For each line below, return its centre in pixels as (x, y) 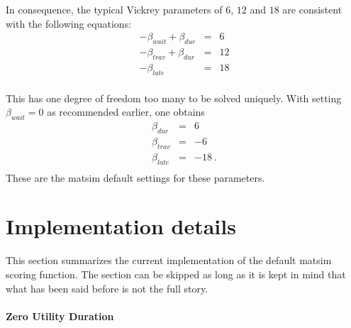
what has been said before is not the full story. (107, 288)
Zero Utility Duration (60, 316)
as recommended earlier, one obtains (126, 112)
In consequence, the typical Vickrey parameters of (114, 9)
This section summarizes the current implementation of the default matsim (169, 260)
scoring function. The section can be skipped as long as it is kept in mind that (176, 274)
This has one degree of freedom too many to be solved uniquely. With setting (174, 98)
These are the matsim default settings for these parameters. (135, 177)
